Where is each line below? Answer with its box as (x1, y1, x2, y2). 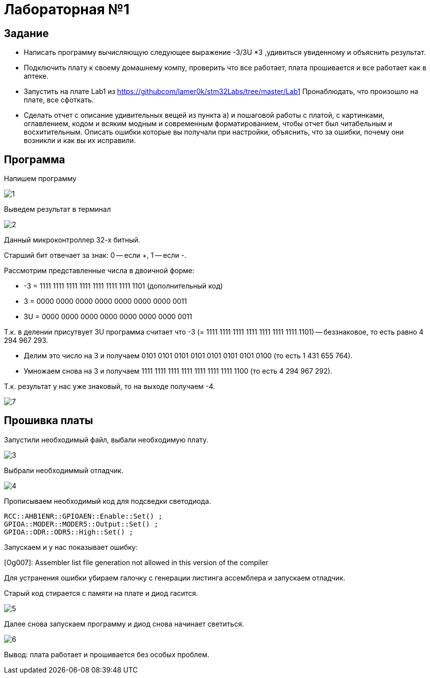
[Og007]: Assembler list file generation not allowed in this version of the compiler (4, 558, 268, 567)
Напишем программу (4, 174, 77, 183)
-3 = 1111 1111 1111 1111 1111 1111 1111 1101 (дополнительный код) (24, 282, 223, 291)
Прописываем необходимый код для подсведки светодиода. (4, 496, 211, 505)
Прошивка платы (4, 414, 93, 427)
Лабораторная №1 (4, 1, 130, 18)
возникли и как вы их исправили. (24, 136, 136, 145)
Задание (4, 27, 49, 40)
